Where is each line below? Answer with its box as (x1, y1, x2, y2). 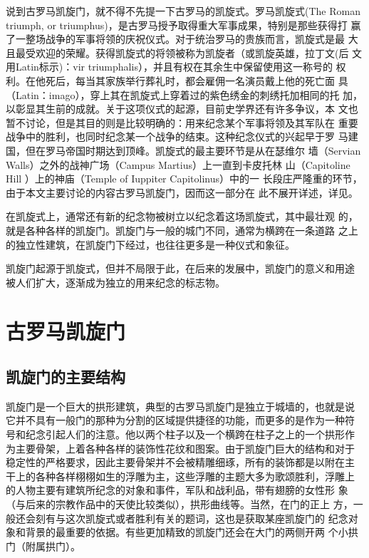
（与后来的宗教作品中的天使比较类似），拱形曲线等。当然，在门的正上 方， (6, 497, 353, 512)
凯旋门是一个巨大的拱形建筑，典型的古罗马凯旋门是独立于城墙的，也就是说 (6, 398, 355, 413)
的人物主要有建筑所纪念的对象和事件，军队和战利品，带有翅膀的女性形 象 (6, 482, 348, 497)
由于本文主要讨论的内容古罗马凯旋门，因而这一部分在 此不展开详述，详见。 (6, 185, 358, 200)
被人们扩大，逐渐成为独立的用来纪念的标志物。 (6, 274, 225, 289)
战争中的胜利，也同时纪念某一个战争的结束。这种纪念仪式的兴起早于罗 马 (6, 129, 348, 144)
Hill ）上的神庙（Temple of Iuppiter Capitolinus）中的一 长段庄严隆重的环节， (6, 171, 363, 186)
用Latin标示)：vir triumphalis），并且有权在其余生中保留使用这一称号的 (6, 59, 333, 74)
